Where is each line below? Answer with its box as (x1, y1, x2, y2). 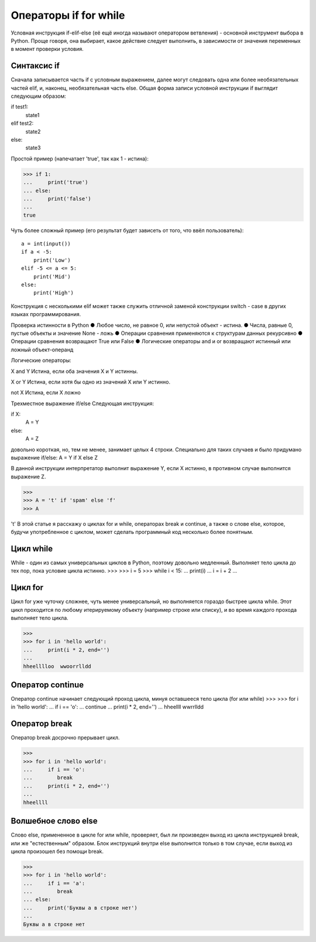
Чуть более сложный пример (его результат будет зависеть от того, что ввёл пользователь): (11, 227, 244, 234)
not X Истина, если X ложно (11, 389, 81, 396)
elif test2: (11, 120, 34, 127)
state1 (25, 111, 40, 118)
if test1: (11, 103, 29, 111)
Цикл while (11, 543, 53, 553)
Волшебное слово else (11, 816, 98, 826)
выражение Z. (11, 473, 46, 480)
